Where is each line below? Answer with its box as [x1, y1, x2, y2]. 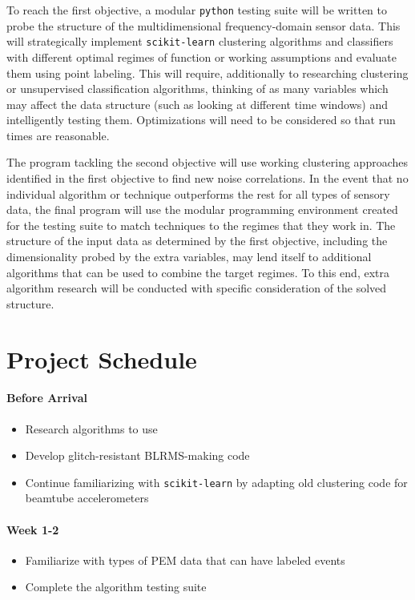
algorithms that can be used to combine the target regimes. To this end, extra [6, 264, 389, 280]
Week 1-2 [6, 521, 59, 538]
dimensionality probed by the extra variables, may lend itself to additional [6, 248, 372, 265]
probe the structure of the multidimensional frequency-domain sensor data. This [6, 17, 401, 34]
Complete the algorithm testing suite [25, 578, 207, 595]
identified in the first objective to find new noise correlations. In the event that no [6, 170, 409, 187]
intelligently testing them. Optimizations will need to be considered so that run [6, 111, 396, 128]
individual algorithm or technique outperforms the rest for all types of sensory [6, 185, 390, 202]
